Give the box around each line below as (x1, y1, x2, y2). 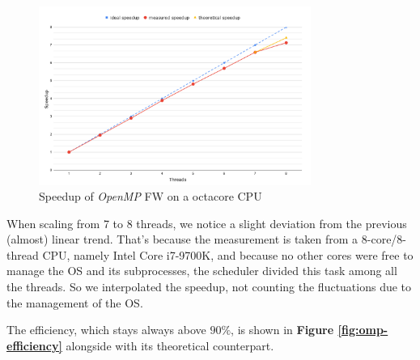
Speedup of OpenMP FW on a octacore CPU (39, 188, 262, 205)
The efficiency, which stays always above (6, 321, 206, 338)
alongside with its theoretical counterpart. (66, 337, 274, 354)
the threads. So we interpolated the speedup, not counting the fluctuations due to (6, 278, 412, 295)
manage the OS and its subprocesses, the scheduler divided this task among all (6, 262, 397, 279)
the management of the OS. (6, 294, 143, 311)
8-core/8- (361, 231, 407, 248)
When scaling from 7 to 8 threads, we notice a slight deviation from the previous (6, 214, 407, 231)
